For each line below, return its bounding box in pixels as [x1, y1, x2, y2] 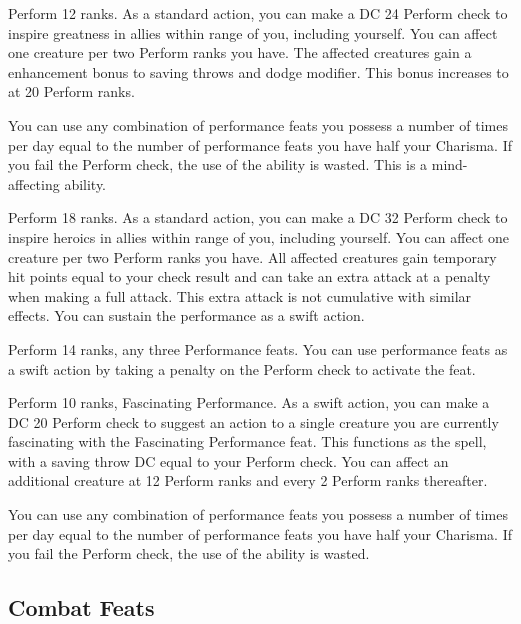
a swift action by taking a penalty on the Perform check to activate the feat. [8, 358, 476, 379]
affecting [8, 173, 60, 194]
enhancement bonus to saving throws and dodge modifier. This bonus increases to [8, 61, 509, 82]
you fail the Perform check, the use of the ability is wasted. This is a [8, 154, 428, 175]
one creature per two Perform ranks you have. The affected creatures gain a [8, 42, 472, 63]
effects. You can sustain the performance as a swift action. [8, 305, 365, 326]
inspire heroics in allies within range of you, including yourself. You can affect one [8, 226, 509, 247]
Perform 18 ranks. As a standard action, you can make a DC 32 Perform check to [8, 207, 508, 228]
